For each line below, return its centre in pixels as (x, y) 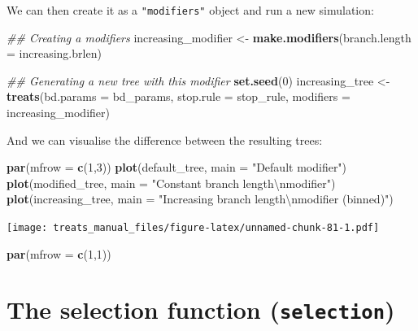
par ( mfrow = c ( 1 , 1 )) (59, 253)
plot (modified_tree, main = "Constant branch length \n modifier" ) (171, 183)
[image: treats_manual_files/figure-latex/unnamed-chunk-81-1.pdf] (193, 228)
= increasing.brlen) (54, 53)
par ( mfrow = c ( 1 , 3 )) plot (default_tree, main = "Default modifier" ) (177, 167)
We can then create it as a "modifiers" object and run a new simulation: (190, 10)
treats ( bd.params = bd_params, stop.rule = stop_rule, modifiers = (179, 96)
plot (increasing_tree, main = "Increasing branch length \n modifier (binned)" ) (200, 199)
